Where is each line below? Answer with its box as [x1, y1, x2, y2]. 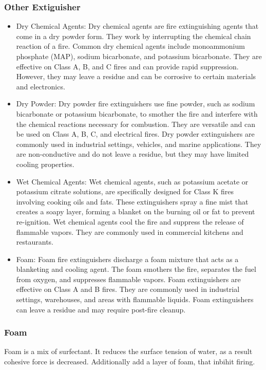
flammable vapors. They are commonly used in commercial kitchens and [16, 226, 243, 237]
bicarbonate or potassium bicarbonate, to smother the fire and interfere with [16, 108, 258, 119]
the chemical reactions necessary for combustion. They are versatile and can [16, 118, 256, 129]
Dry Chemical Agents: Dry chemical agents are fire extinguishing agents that [16, 21, 259, 31]
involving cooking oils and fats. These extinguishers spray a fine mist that [16, 196, 249, 207]
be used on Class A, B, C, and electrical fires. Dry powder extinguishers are [16, 128, 255, 139]
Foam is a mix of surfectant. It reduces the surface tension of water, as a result [4, 346, 253, 357]
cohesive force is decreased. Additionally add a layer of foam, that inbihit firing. [4, 356, 255, 367]
